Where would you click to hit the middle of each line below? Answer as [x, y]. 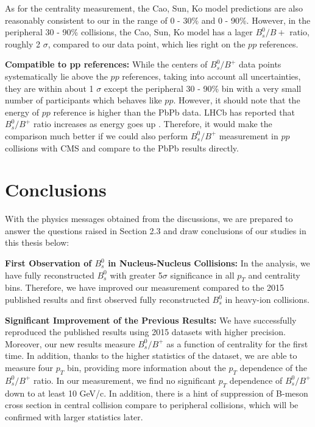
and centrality [274, 275]
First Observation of [48, 263]
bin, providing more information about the [146, 367]
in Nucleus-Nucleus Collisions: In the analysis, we [209, 263]
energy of [22, 112]
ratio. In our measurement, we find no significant [125, 380]
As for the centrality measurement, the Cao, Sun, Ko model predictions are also [154, 8]
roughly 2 [23, 43]
